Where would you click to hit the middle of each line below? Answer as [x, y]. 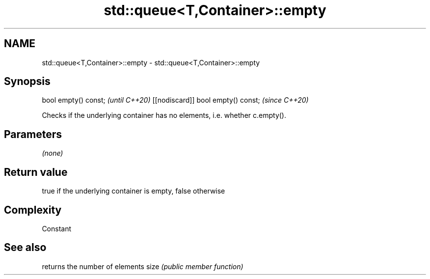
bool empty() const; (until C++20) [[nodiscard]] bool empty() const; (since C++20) [175, 100]
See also [25, 248]
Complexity [33, 210]
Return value [36, 172]
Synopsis [27, 82]
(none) [53, 153]
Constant [57, 228]
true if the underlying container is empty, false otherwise [134, 191]
